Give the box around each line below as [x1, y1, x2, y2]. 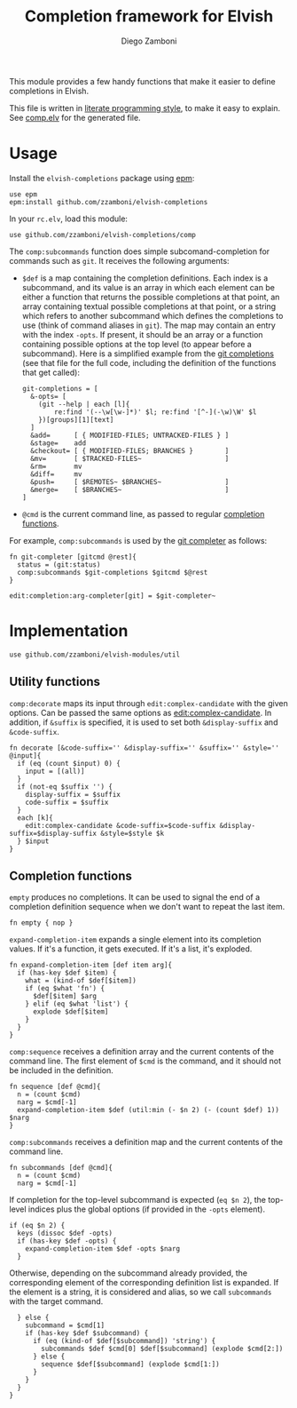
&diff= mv [30, 469, 82, 479]
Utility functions [9, 674, 100, 689]
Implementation [9, 621, 129, 641]
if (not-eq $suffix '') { [17, 782, 113, 792]
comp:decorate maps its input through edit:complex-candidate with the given [9, 697, 288, 708]
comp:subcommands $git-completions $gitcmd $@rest [17, 568, 208, 577]
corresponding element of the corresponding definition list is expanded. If [9, 1277, 279, 1288]
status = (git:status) [17, 560, 101, 569]
